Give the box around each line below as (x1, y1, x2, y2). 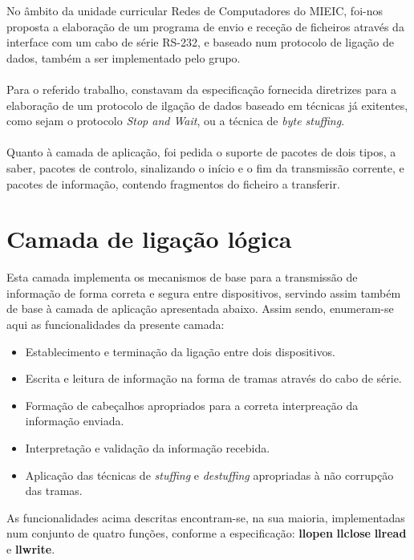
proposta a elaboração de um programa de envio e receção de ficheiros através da (6, 18, 404, 34)
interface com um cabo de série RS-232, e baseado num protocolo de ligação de (6, 34, 395, 51)
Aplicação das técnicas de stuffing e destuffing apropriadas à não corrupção (25, 466, 394, 483)
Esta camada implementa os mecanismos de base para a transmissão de (6, 269, 358, 286)
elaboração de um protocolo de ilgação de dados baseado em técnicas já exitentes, (6, 96, 408, 113)
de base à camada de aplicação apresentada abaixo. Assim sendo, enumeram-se (6, 300, 394, 317)
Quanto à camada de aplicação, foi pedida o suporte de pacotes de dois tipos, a (6, 144, 396, 160)
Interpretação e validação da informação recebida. (25, 440, 270, 456)
